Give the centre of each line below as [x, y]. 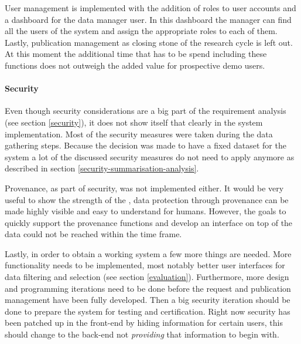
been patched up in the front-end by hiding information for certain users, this [144, 323]
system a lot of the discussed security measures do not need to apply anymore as [150, 156]
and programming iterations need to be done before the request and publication [148, 288]
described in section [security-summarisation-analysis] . [102, 168]
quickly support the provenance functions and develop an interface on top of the [149, 222]
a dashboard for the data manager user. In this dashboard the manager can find [148, 19]
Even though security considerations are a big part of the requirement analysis [146, 111]
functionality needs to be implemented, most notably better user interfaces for [145, 265]
